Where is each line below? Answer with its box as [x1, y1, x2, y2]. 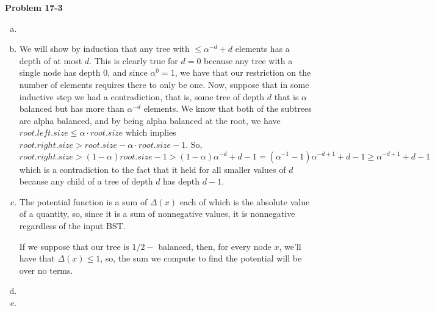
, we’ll [279, 240, 301, 252]
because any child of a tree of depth [19, 175, 153, 188]
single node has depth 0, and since [19, 66, 148, 79]
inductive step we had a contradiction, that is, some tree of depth [19, 90, 265, 103]
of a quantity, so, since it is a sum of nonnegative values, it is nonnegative [19, 207, 295, 220]
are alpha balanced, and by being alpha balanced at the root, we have [19, 114, 281, 126]
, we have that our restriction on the [174, 66, 311, 79]
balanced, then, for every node [158, 240, 271, 252]
